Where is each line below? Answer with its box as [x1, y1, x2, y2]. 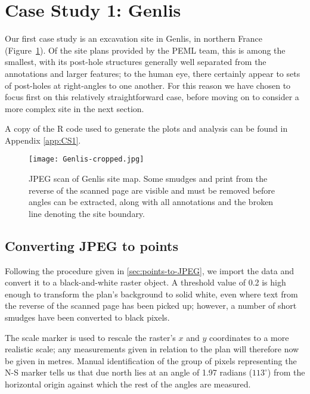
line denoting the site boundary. [29, 207, 145, 219]
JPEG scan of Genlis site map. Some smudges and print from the [29, 172, 268, 185]
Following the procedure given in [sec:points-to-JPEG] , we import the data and [5, 264, 294, 277]
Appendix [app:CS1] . [5, 134, 81, 146]
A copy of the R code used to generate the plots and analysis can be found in [5, 122, 288, 135]
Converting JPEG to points [5, 236, 178, 255]
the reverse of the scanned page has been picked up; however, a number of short [5, 299, 297, 312]
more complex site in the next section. [5, 102, 144, 114]
